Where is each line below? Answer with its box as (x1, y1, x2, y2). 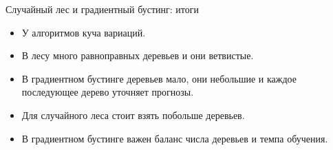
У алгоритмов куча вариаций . (21, 25, 146, 39)
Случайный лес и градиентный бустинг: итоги (6, 2, 200, 16)
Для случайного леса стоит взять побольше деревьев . (21, 107, 245, 122)
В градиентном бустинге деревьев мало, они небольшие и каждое (21, 71, 297, 85)
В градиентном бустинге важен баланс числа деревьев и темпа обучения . (21, 131, 328, 145)
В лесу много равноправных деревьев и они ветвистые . (21, 48, 254, 63)
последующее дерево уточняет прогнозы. (21, 85, 194, 99)
